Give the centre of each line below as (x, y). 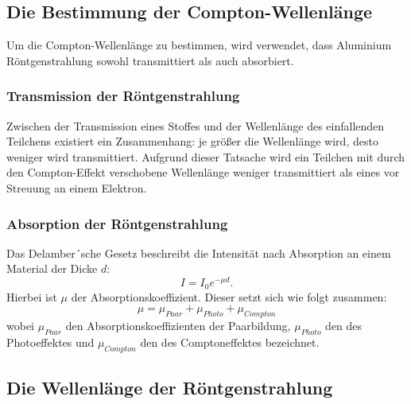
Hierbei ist (32, 296)
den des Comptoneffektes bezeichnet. (230, 342)
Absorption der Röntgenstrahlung (117, 223)
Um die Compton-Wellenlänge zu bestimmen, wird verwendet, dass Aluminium (199, 45)
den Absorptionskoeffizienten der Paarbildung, (178, 325)
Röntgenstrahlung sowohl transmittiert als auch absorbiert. (150, 60)
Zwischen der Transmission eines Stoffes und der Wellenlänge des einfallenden (196, 125)
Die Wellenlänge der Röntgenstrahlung (170, 387)
